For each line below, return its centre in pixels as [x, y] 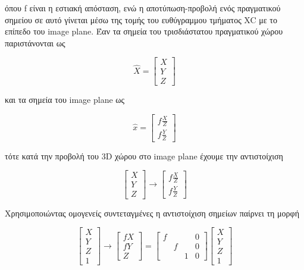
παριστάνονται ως [35, 43]
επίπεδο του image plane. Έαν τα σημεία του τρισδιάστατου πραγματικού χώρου [144, 31]
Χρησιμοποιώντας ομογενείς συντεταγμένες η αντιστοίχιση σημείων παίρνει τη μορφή [152, 213]
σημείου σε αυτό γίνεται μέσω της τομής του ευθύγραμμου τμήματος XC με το [141, 19]
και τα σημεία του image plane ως [65, 100]
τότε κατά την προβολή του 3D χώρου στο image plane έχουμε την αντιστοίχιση [144, 156]
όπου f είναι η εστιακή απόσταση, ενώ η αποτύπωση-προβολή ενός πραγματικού [143, 8]
